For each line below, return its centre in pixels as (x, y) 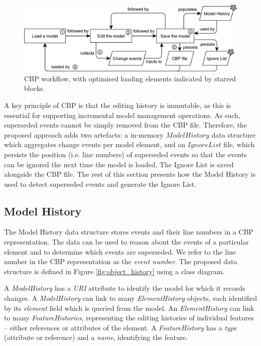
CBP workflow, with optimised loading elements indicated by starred (130, 78)
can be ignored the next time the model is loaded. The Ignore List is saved (119, 164)
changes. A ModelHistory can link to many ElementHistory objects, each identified (130, 298)
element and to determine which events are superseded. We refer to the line (120, 251)
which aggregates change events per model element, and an (95, 144)
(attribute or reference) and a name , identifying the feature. (96, 337)
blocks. (35, 88)
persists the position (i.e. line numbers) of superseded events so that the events (125, 154)
